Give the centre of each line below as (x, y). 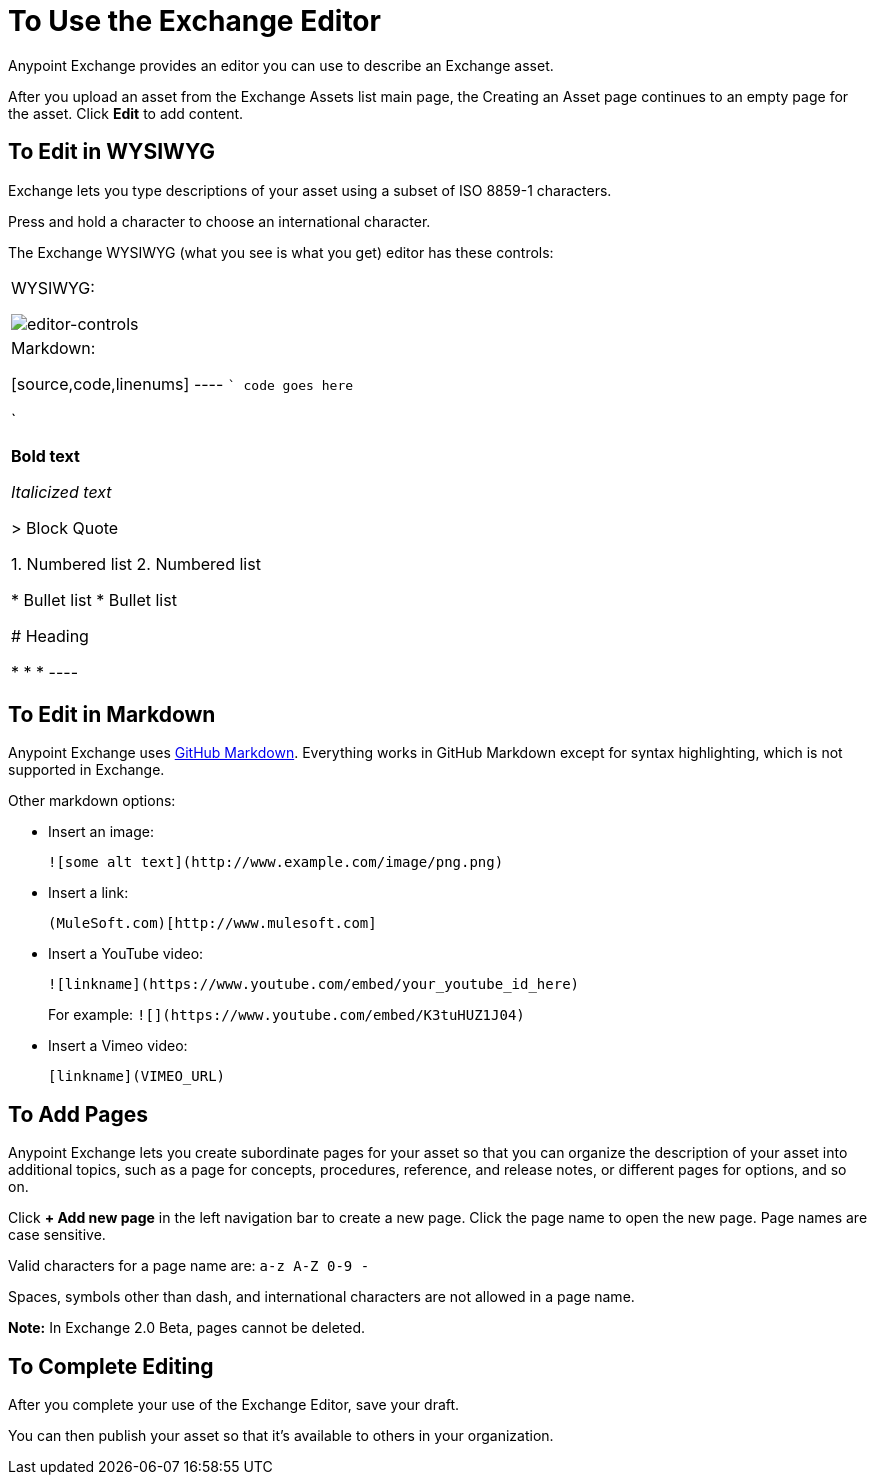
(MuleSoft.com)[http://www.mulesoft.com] (212, 923)
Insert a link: (88, 893)
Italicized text (61, 491)
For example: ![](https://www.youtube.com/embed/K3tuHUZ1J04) (286, 1015)
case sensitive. (57, 1235)
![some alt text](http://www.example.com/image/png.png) (276, 862)
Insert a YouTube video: (126, 954)
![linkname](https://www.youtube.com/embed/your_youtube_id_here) (314, 984)
